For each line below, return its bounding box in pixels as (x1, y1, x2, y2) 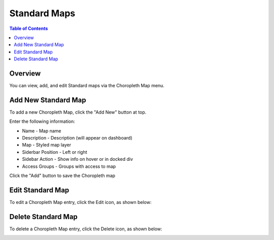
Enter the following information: (9, 118, 76, 124)
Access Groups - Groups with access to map (22, 163, 116, 169)
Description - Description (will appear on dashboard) (22, 135, 133, 141)
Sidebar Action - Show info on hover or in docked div (22, 156, 133, 162)
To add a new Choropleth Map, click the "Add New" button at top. (9, 109, 147, 115)
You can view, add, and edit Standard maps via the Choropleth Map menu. (9, 83, 165, 89)
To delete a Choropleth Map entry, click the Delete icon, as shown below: (9, 226, 162, 232)
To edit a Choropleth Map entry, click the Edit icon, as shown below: (9, 199, 152, 205)
